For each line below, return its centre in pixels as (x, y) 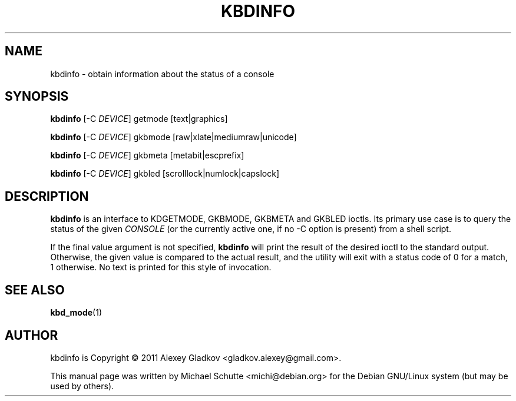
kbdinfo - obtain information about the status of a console (162, 74)
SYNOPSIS (37, 97)
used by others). (82, 386)
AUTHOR (32, 335)
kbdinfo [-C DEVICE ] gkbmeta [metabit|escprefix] (147, 155)
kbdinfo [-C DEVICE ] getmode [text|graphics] (139, 119)
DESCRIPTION (47, 196)
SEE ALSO (35, 290)
